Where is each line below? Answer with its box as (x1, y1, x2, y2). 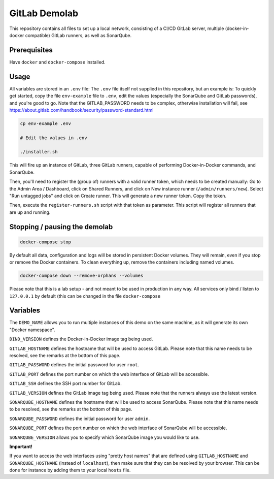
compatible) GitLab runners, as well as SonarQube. (25, 32, 132, 38)
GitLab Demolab (9, 8, 79, 19)
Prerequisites (9, 46, 53, 54)
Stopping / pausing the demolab (9, 222, 113, 231)
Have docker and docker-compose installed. (9, 59, 106, 65)
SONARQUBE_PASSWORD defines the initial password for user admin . (9, 416, 150, 422)
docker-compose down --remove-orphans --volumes (20, 273, 144, 279)
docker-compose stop (20, 239, 71, 245)
